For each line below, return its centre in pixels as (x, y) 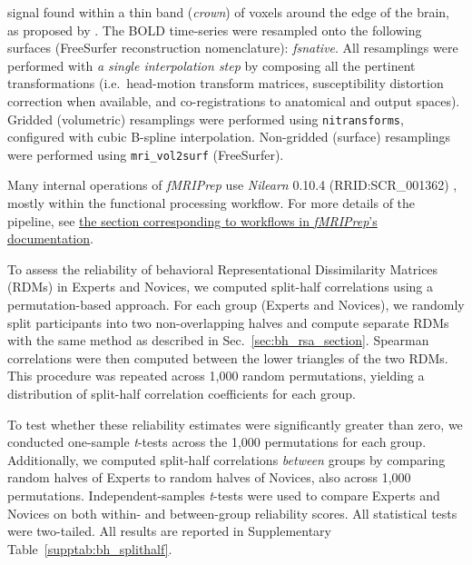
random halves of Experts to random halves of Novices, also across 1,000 (209, 477)
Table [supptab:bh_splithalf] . (90, 548)
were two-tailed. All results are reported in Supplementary (169, 531)
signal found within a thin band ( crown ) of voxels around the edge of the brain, (228, 12)
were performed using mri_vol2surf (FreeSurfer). (146, 154)
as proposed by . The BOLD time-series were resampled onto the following (215, 30)
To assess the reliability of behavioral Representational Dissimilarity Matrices (223, 268)
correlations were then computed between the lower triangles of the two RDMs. (228, 357)
